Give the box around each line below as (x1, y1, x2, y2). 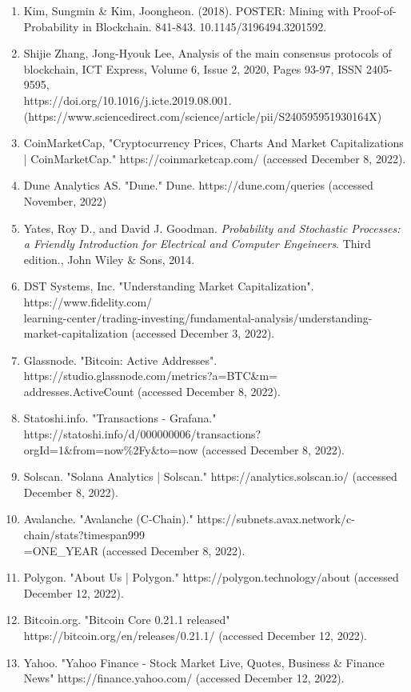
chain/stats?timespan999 (23, 526, 145, 543)
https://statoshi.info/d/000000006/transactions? (23, 426, 261, 442)
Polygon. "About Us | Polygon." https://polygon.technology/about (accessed (23, 569, 399, 586)
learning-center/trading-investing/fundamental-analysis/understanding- (23, 309, 373, 326)
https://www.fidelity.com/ (23, 293, 153, 310)
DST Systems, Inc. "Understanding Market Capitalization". (23, 278, 314, 294)
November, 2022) (23, 192, 107, 209)
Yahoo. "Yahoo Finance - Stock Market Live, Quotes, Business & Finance (23, 654, 385, 670)
